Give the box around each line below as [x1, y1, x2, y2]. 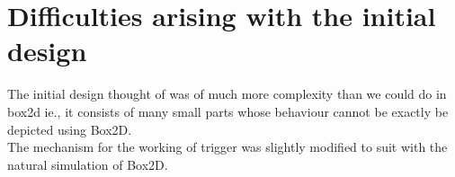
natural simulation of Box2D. [7, 155, 168, 173]
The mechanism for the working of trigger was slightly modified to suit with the [7, 137, 448, 156]
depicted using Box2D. [7, 119, 132, 138]
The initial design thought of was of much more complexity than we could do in [7, 84, 447, 103]
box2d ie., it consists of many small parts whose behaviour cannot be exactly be [7, 102, 449, 120]
